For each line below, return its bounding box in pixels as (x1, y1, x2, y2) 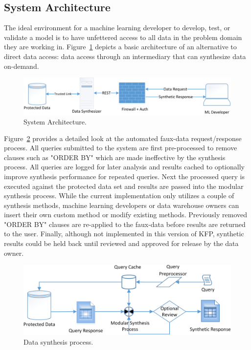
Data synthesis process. (23, 336, 93, 347)
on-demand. (4, 61, 39, 71)
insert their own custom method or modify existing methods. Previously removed (4, 209, 247, 220)
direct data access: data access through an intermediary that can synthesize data (4, 51, 246, 61)
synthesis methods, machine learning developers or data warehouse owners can (4, 200, 239, 210)
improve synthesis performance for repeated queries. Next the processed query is (4, 171, 245, 181)
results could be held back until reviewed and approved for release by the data (4, 238, 239, 248)
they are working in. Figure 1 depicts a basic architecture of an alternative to (4, 41, 237, 52)
